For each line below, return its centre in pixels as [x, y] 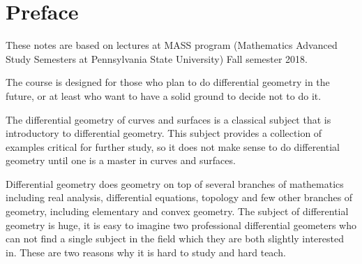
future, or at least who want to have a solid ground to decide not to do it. [164, 95]
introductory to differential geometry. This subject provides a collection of [164, 133]
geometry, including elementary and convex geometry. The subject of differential [177, 211]
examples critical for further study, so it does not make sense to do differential [173, 146]
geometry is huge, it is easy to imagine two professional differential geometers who [181, 225]
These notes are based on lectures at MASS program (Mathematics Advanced [172, 45]
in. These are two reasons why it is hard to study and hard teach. [146, 252]
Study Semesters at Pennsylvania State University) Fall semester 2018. [157, 58]
